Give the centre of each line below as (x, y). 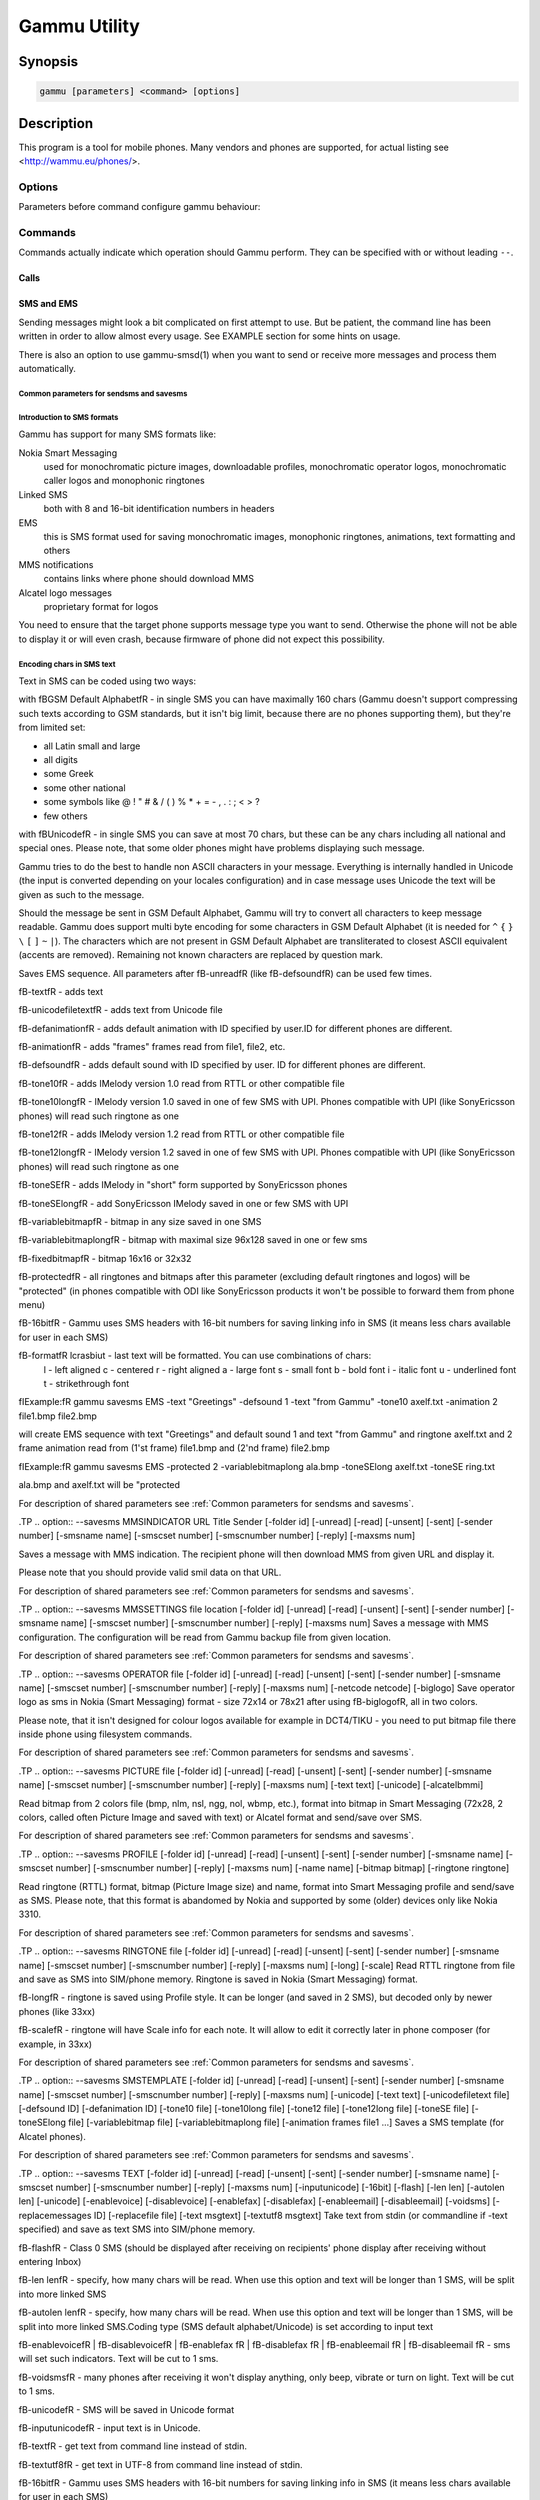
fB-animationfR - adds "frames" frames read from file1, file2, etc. (152, 1047)
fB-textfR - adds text (61, 991)
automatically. (47, 368)
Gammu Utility (79, 26)
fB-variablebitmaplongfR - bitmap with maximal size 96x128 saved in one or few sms (193, 1240)
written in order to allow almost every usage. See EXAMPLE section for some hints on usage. (209, 336)
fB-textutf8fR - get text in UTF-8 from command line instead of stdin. (161, 2464)
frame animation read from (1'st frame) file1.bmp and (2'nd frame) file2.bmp (174, 1448)
